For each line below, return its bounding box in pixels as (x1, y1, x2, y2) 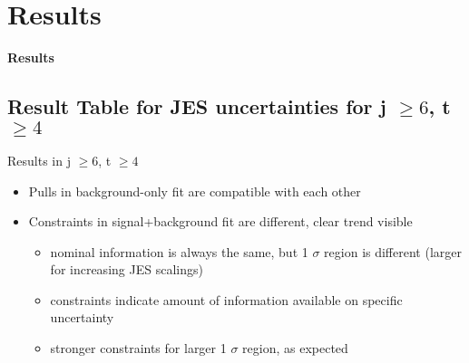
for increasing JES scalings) (50, 260, 203, 279)
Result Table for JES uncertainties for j (7, 92, 386, 120)
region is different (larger (324, 242, 462, 261)
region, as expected (242, 339, 348, 358)
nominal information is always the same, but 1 (50, 242, 308, 261)
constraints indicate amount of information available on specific (50, 290, 403, 309)
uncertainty (50, 308, 114, 327)
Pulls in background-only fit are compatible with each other (28, 181, 361, 200)
